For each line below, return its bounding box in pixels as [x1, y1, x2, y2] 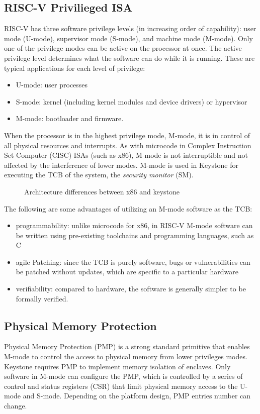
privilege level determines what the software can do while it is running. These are [4, 52, 255, 63]
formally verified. [16, 293, 68, 303]
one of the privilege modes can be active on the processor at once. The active [4, 43, 242, 53]
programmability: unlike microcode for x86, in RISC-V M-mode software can [16, 220, 253, 231]
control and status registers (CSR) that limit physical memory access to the [4, 380, 238, 391]
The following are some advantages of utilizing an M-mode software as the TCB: [4, 203, 252, 214]
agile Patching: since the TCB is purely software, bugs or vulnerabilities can [16, 256, 250, 267]
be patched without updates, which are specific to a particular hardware [16, 266, 238, 277]
